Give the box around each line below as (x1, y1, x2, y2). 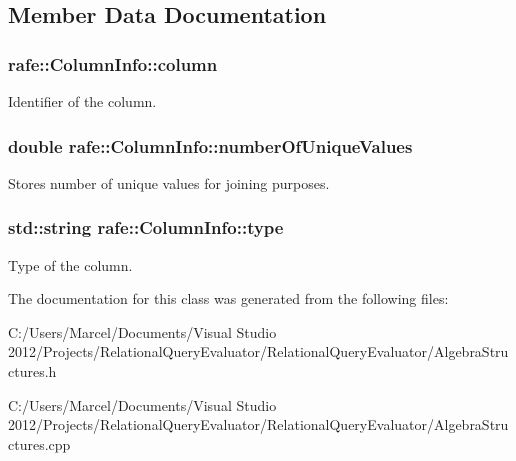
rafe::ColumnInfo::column (8, 51, 218, 76)
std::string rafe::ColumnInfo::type (8, 215, 284, 240)
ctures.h (8, 361, 57, 381)
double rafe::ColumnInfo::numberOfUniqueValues (8, 133, 413, 158)
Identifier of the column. (8, 91, 157, 111)
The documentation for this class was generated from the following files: (8, 288, 449, 309)
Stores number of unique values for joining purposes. (8, 172, 330, 193)
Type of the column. (8, 254, 133, 275)
